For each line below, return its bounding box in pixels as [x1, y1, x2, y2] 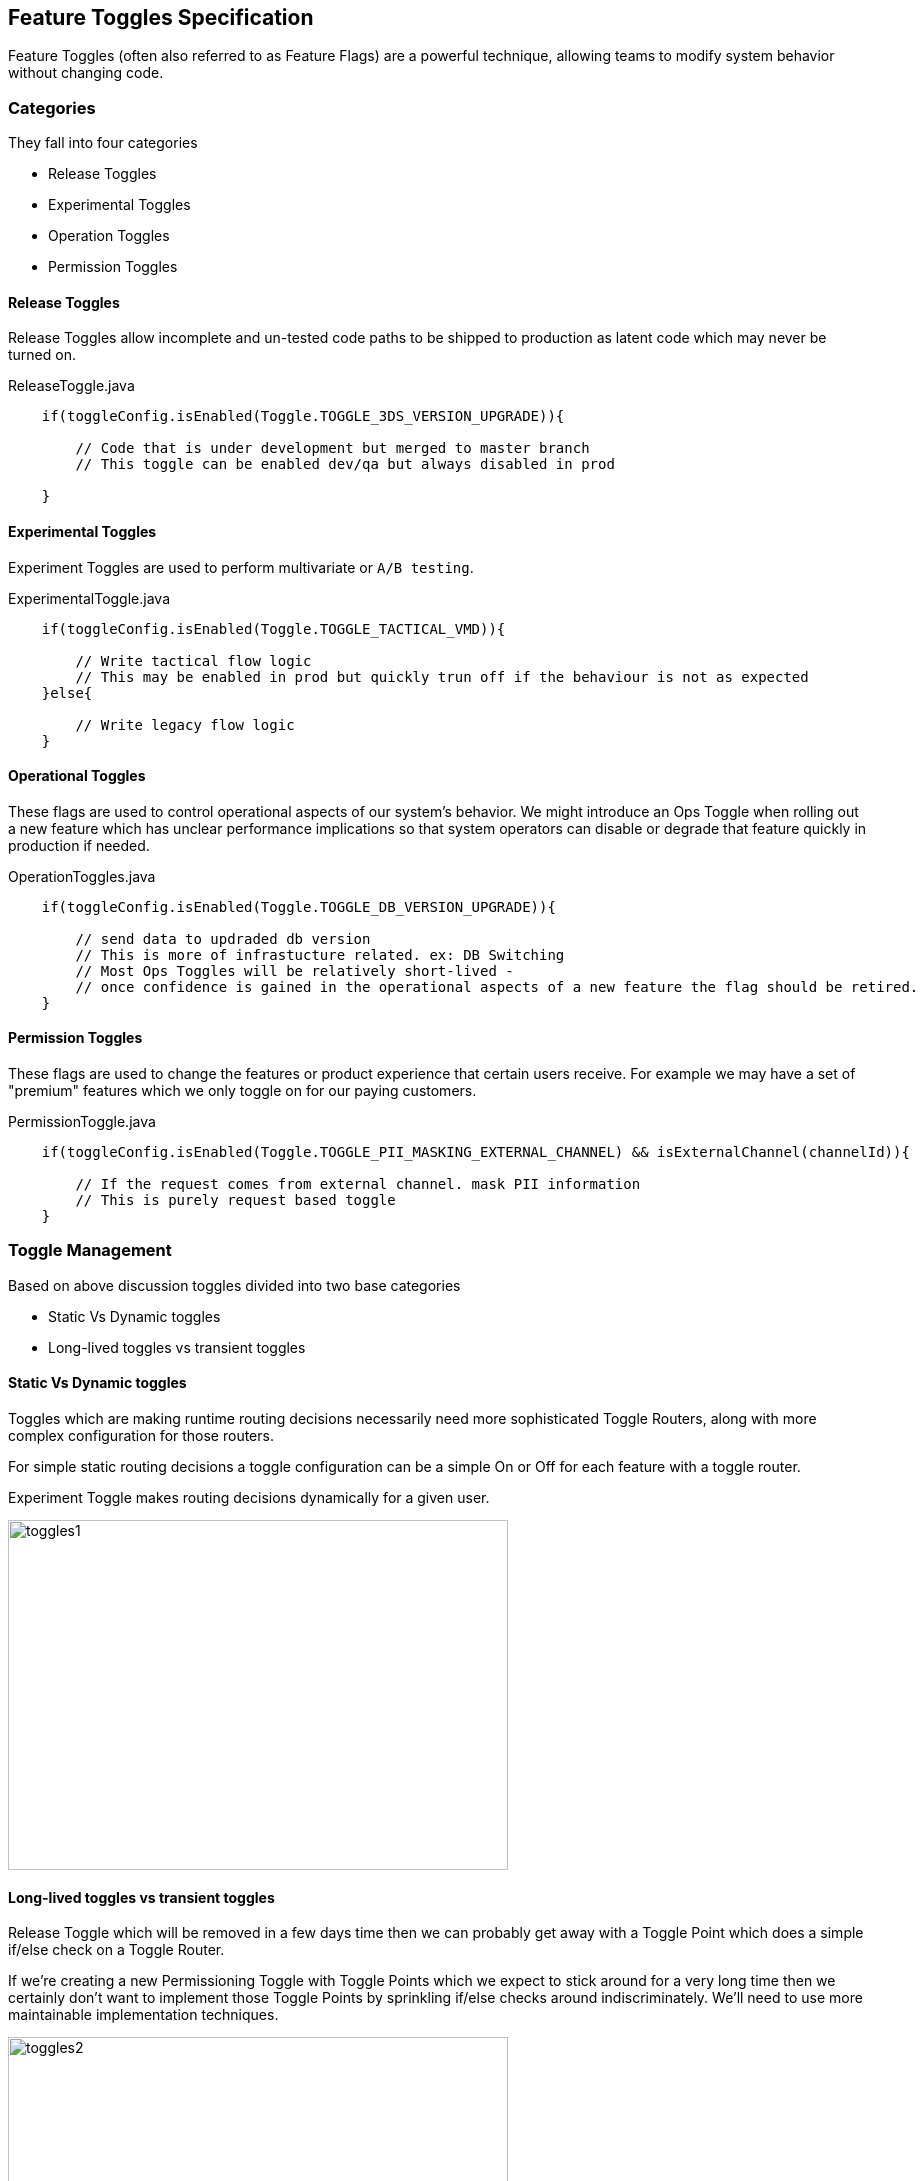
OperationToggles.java [8, 867, 156, 885]
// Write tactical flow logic [75, 652, 312, 669]
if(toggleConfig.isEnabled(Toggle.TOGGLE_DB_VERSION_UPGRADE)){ [41, 898, 556, 915]
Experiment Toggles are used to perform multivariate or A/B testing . [8, 558, 474, 576]
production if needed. [8, 836, 150, 854]
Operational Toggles [8, 767, 146, 785]
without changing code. [8, 64, 164, 82]
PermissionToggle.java [8, 1113, 156, 1131]
